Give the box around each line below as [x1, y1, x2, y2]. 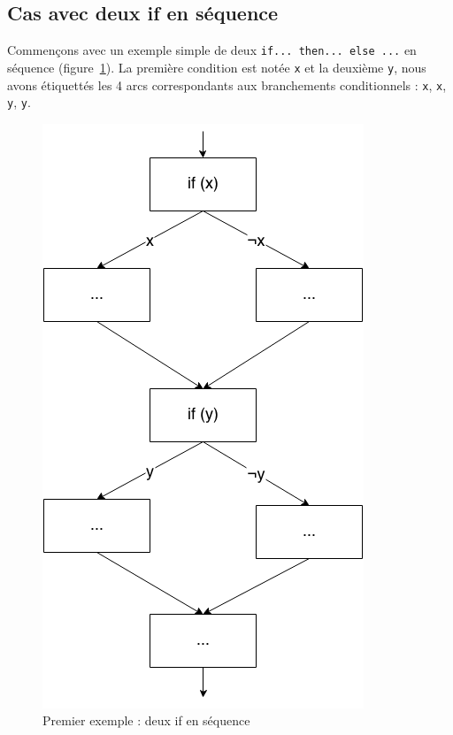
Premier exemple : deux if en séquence [42, 711, 250, 730]
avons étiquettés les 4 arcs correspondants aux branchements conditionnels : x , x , [7, 75, 447, 94]
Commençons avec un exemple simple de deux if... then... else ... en [7, 41, 417, 59]
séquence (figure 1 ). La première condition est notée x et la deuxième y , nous [7, 57, 426, 76]
